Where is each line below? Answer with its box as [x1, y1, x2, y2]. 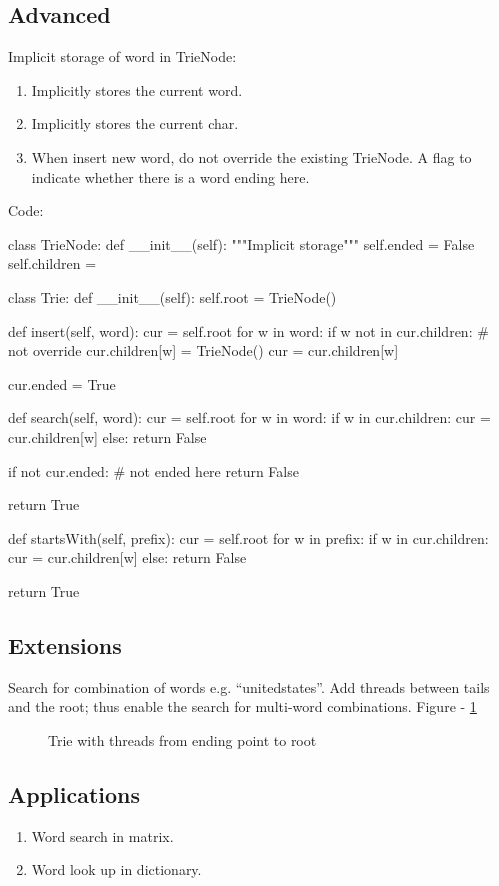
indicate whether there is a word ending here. [31, 166, 310, 187]
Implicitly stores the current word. [31, 79, 243, 100]
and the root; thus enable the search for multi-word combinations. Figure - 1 [8, 696, 477, 717]
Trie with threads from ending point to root [48, 729, 317, 750]
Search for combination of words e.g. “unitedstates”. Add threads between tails [8, 676, 490, 697]
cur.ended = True [8, 373, 116, 394]
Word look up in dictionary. [31, 859, 202, 880]
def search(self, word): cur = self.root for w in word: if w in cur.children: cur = [8, 407, 491, 428]
